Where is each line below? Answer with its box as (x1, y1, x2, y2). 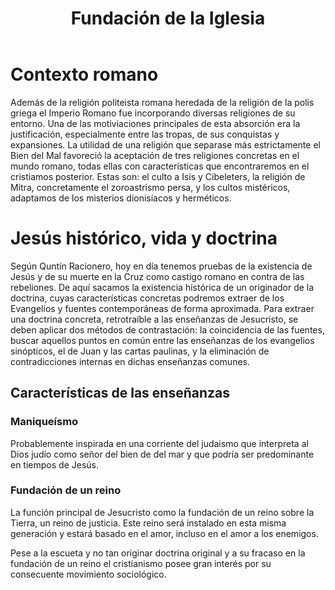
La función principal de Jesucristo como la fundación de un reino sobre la (10, 506, 315, 518)
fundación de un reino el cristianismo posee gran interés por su (10, 557, 272, 569)
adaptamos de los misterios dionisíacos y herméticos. (10, 192, 232, 204)
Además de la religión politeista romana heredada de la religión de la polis (10, 96, 315, 108)
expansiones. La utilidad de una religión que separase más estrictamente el (10, 138, 321, 151)
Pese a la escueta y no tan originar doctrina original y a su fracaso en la (10, 547, 306, 559)
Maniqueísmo (10, 415, 79, 429)
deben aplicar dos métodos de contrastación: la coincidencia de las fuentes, (10, 323, 325, 336)
